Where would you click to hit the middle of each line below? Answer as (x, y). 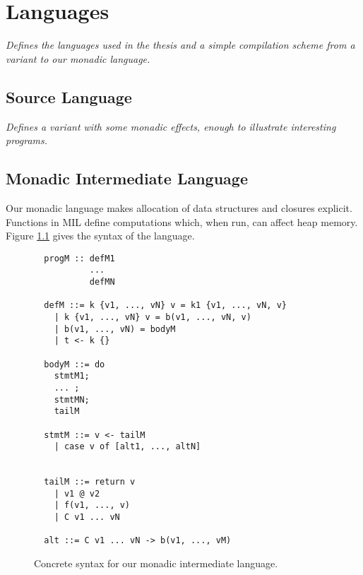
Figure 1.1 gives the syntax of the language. (100, 236)
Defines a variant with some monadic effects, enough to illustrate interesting (171, 126)
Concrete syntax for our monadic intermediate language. (156, 563)
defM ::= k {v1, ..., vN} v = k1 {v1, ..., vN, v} (165, 306)
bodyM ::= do (75, 364)
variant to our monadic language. (78, 58)
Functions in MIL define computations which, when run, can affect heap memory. (182, 221)
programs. (27, 140)
